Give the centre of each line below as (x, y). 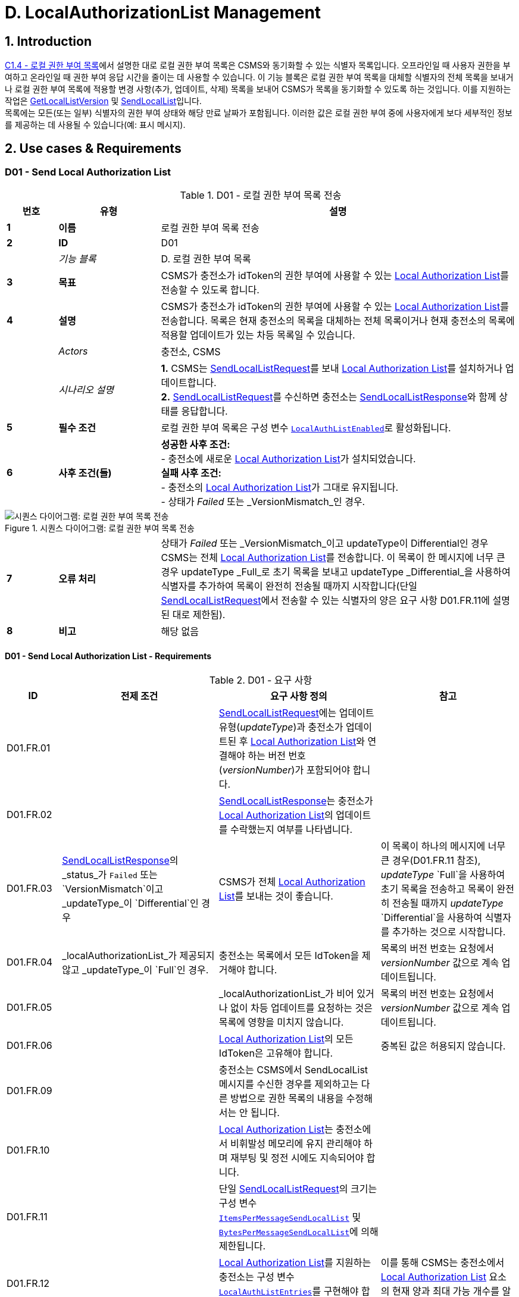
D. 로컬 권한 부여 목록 (206, 259)
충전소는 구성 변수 (257, 1276)
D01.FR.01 (29, 748)
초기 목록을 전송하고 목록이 (437, 889)
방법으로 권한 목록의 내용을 (287, 1098)
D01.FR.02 (29, 814)
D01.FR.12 (28, 1283)
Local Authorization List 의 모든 (286, 1038)
